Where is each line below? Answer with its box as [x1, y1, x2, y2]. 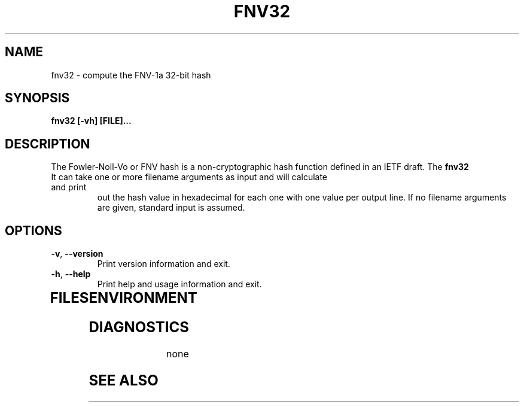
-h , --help [51, 269, 91, 280]
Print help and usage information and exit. [97, 279, 262, 290]
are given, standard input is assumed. [97, 202, 245, 213]
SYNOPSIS [5, 90, 70, 106]
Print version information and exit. [97, 259, 230, 269]
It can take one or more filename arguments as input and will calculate [51, 172, 328, 183]
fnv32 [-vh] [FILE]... [51, 116, 132, 126]
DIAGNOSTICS [89, 318, 189, 336]
